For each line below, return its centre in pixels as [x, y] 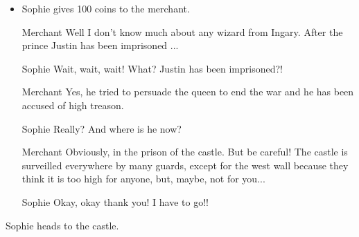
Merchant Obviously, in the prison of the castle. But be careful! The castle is [185, 152]
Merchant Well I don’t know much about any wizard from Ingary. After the [182, 31]
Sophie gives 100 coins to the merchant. [106, 8]
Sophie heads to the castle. [62, 225]
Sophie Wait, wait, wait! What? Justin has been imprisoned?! [152, 68]
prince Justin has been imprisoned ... [100, 45]
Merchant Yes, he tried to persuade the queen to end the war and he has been [188, 92]
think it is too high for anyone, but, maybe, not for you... [143, 179]
